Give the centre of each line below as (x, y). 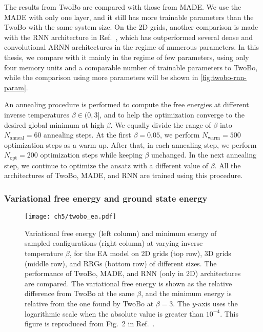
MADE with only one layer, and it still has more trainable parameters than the (129, 17)
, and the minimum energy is (186, 293)
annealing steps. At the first (87, 135)
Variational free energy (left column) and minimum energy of (121, 233)
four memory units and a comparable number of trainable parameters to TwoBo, (131, 67)
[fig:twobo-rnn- (224, 77)
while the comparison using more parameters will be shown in (101, 77)
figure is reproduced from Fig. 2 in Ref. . (90, 324)
